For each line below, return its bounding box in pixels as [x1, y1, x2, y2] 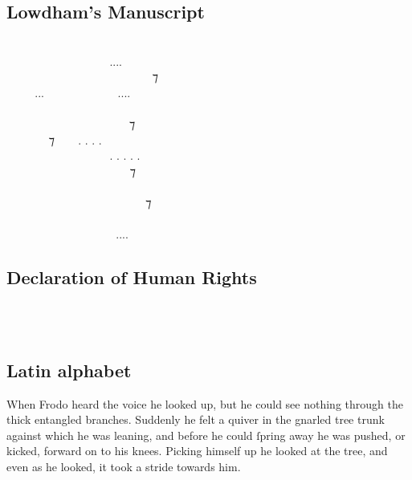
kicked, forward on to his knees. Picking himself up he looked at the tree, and [6, 442, 388, 459]
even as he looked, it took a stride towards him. [6, 458, 241, 474]
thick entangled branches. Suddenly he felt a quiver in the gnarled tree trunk [6, 411, 385, 428]
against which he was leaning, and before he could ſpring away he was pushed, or [6, 426, 406, 443]
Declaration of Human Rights [6, 265, 257, 290]
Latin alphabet [6, 357, 132, 382]
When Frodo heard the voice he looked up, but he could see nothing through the [6, 395, 403, 412]
